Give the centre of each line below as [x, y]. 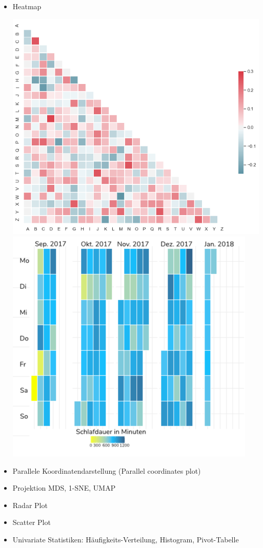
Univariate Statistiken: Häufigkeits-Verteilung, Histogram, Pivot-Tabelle [126, 539]
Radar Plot [30, 505]
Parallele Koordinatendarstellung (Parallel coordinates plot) [107, 470]
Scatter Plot [32, 522]
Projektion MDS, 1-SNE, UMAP [64, 488]
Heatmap [27, 6]
